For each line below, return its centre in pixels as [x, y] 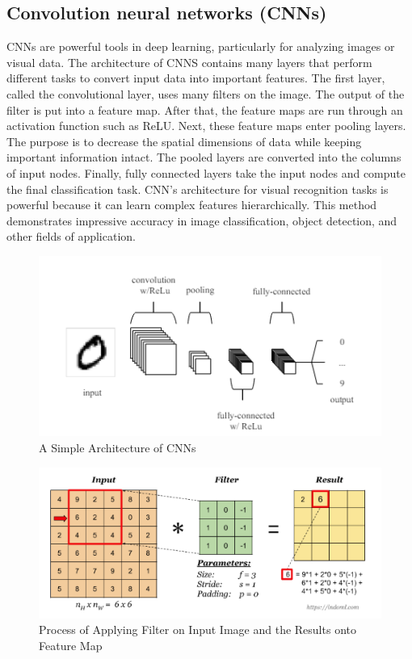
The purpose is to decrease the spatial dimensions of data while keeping [184, 141]
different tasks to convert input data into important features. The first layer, [196, 78]
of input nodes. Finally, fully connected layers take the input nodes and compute [206, 172]
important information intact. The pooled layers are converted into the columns [204, 157]
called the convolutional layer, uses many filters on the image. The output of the [206, 93]
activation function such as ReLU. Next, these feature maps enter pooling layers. [206, 126]
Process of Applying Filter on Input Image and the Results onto [198, 630]
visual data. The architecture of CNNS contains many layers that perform [189, 62]
